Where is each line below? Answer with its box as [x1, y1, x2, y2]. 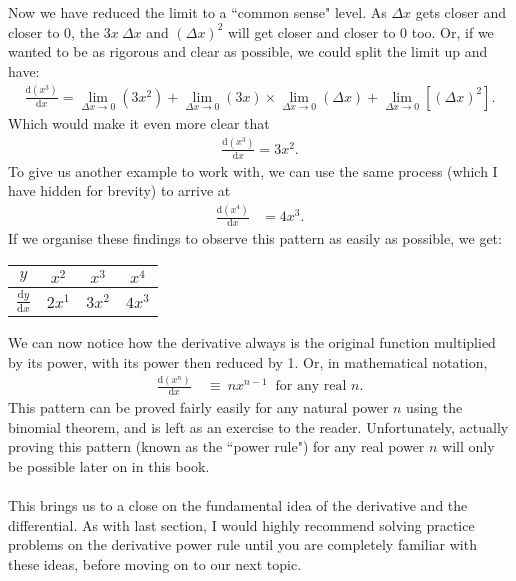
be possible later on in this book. [8, 456, 210, 477]
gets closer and [415, 2, 507, 22]
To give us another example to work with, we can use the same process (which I [8, 160, 498, 181]
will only [442, 436, 495, 457]
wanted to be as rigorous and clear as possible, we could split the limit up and [8, 41, 488, 62]
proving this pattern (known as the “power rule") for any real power [8, 436, 425, 457]
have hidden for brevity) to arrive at [8, 180, 231, 201]
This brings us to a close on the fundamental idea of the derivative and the [8, 495, 468, 516]
